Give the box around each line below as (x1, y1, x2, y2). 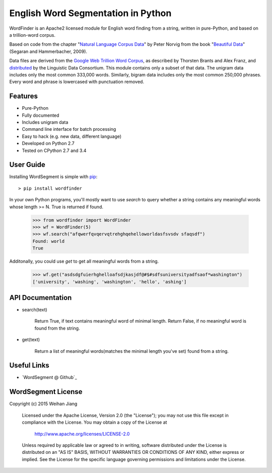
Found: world (32, 238, 65, 244)
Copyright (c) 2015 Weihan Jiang (9, 401, 78, 407)
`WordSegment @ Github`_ (22, 374, 78, 380)
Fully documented (22, 112, 59, 118)
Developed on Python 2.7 (22, 140, 75, 146)
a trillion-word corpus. (9, 32, 55, 38)
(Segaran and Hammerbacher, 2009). (9, 48, 88, 54)
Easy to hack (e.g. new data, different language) (22, 133, 122, 139)
